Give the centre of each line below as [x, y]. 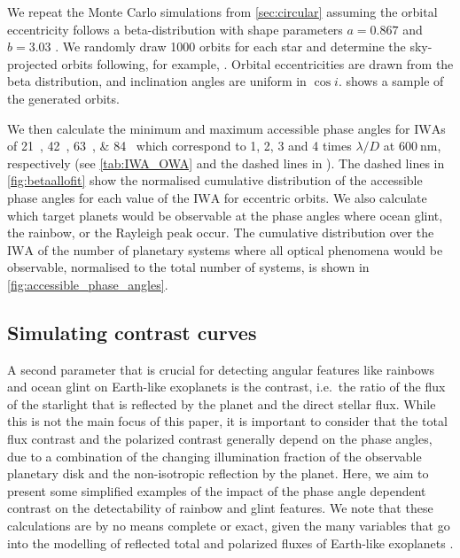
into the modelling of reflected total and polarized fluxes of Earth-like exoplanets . [230, 542]
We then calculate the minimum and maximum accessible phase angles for [209, 128]
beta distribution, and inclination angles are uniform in [157, 81]
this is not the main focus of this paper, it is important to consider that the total [227, 421]
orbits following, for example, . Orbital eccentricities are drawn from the [257, 63]
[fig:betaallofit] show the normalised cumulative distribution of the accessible [215, 180]
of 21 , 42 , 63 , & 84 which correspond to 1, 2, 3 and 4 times [179, 146]
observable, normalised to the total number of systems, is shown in [188, 267]
